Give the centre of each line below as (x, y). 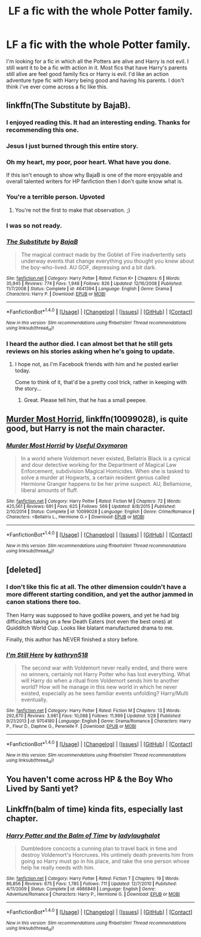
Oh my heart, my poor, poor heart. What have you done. (89, 162)
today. (23, 371)
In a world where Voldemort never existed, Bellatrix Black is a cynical (106, 458)
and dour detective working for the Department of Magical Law (98, 464)
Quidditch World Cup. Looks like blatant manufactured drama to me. (90, 628)
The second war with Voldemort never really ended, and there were (104, 668)
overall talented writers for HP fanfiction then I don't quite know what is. (95, 181)
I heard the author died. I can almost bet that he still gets (89, 343)
